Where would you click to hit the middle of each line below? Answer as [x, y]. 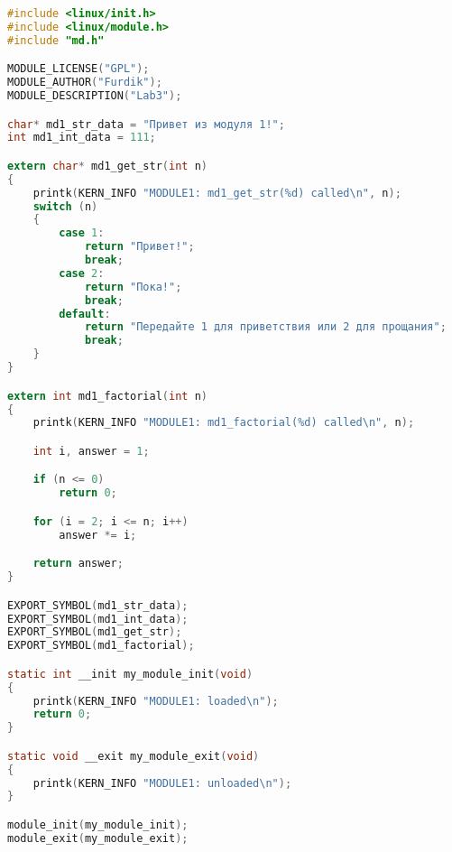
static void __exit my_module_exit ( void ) [134, 756]
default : [85, 314]
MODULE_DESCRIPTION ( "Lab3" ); [95, 96]
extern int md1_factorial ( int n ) [107, 396]
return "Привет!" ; [139, 247]
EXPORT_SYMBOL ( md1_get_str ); [95, 632]
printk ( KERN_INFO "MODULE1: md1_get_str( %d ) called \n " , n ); [217, 193]
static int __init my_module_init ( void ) [130, 674]
